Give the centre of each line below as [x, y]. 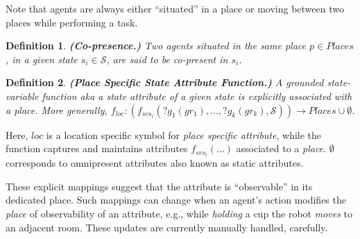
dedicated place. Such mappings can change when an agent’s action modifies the [176, 200]
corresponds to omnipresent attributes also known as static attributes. [155, 163]
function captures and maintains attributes [97, 148]
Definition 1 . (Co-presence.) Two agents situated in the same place [156, 46]
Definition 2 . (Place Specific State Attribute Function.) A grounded [165, 82]
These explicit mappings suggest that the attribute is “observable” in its [159, 186]
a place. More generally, [57, 109]
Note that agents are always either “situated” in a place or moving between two [175, 8]
